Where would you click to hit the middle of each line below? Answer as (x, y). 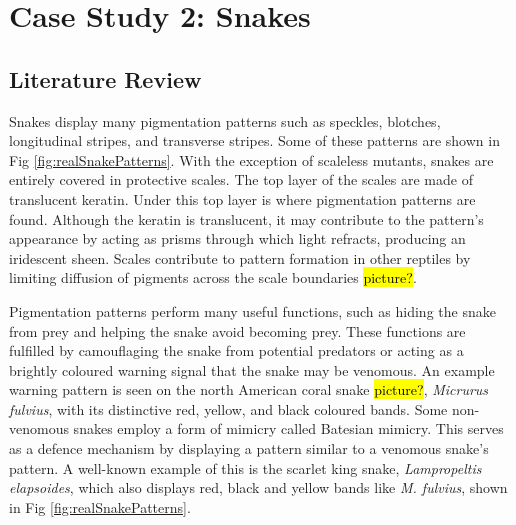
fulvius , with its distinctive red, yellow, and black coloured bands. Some (228, 408)
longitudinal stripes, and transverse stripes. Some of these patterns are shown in (254, 140)
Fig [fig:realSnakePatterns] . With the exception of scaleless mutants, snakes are (251, 159)
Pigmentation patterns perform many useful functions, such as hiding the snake (252, 310)
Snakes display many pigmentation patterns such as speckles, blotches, (225, 120)
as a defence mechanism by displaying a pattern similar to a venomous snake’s (249, 448)
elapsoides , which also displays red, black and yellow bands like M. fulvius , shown (258, 487)
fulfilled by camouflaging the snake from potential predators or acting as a (236, 350)
